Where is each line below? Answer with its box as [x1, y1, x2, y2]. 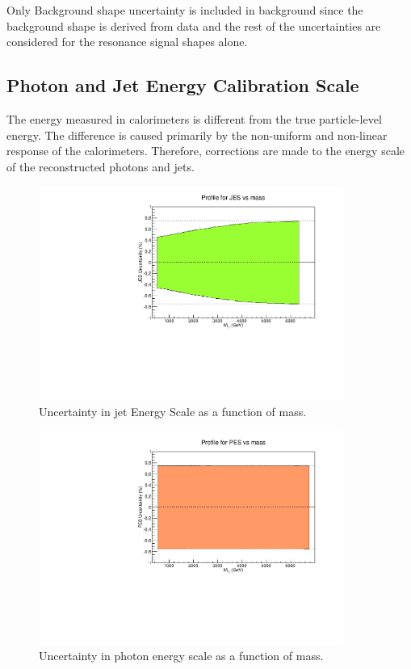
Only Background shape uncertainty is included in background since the [6, 2, 363, 18]
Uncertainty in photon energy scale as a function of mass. [39, 647, 324, 664]
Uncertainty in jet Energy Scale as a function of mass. [39, 402, 307, 419]
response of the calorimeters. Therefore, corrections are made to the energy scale [6, 142, 405, 159]
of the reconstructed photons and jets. [6, 158, 195, 175]
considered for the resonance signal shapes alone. [6, 33, 248, 50]
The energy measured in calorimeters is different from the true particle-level [6, 110, 382, 127]
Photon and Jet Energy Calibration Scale [6, 73, 359, 98]
